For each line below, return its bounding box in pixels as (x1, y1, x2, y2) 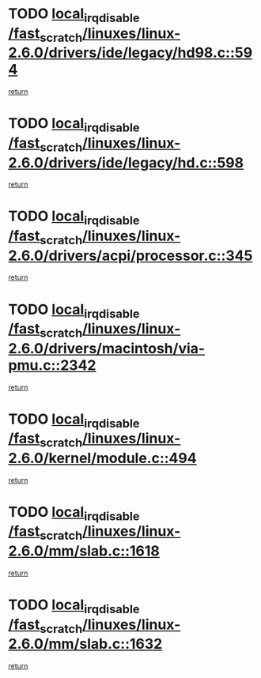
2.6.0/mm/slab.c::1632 (8, 635, 163, 653)
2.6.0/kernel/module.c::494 (8, 449, 197, 467)
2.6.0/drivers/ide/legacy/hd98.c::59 (8, 44, 253, 62)
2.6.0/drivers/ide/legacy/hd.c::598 (8, 153, 244, 171)
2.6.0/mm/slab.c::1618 (8, 542, 161, 559)
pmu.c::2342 (8, 356, 96, 374)
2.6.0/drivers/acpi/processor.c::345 (8, 247, 253, 265)
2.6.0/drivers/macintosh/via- (8, 339, 206, 357)
